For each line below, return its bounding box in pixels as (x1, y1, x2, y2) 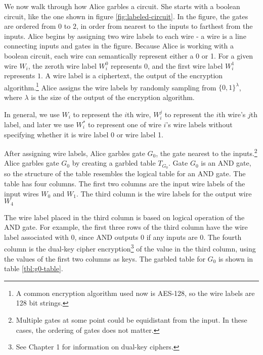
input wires (4, 188, 39, 198)
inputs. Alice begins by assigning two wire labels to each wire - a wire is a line (4, 30, 246, 41)
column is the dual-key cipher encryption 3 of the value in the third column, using (4, 242, 256, 253)
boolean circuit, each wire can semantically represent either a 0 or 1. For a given (4, 50, 253, 61)
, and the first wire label (147, 60, 223, 71)
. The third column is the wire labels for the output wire (76, 188, 252, 198)
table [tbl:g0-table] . (4, 263, 63, 274)
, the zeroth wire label (28, 60, 97, 71)
